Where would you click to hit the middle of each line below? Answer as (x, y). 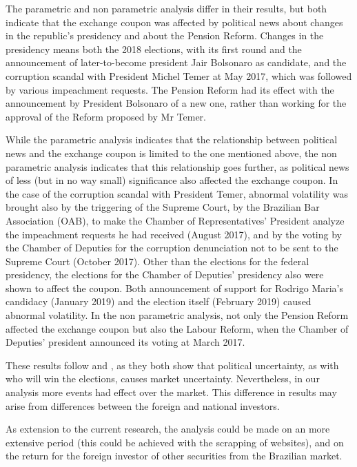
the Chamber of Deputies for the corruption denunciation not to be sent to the (172, 248)
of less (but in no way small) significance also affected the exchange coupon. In (172, 180)
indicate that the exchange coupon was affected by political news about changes (174, 22)
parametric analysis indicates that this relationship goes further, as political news (177, 166)
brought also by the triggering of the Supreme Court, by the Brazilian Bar (163, 207)
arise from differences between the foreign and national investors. (143, 405)
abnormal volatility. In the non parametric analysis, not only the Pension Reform (177, 315)
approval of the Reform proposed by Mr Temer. (106, 116)
